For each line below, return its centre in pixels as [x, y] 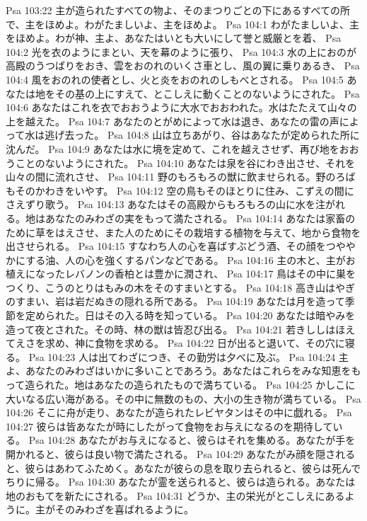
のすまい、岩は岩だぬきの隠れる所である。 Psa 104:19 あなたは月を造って [175, 301]
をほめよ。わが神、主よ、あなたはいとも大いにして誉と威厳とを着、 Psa [174, 38]
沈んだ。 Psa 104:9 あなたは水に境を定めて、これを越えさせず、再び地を [173, 148]
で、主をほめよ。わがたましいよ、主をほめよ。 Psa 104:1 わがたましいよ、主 [182, 24]
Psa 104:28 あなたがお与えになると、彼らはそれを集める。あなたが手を [192, 440]
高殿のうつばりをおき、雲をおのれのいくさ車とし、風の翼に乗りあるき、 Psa [183, 65]
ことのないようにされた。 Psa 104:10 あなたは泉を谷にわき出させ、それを [185, 162]
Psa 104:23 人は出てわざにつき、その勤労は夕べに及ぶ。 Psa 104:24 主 [188, 356]
